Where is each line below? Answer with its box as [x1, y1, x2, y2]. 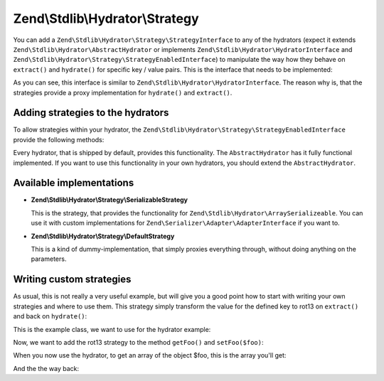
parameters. [31, 254, 67, 263]
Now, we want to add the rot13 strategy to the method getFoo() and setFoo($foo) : [13, 338, 264, 346]
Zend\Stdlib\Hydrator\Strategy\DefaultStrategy [31, 232, 175, 240]
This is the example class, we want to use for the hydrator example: [13, 325, 211, 333]
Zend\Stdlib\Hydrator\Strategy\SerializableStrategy [31, 195, 188, 204]
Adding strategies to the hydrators [13, 107, 169, 119]
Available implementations [13, 177, 134, 189]
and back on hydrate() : [13, 312, 87, 321]
